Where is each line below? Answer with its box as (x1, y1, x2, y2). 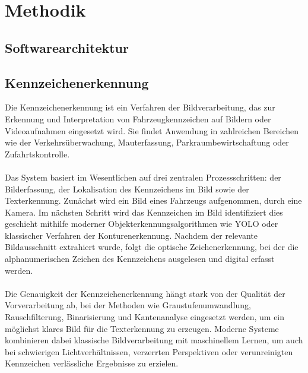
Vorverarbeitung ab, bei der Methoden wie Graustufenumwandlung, (5, 299, 252, 311)
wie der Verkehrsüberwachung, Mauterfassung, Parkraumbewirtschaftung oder (5, 136, 289, 148)
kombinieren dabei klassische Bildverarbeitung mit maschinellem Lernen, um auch (5, 334, 303, 346)
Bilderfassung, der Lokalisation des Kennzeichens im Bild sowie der (5, 182, 249, 195)
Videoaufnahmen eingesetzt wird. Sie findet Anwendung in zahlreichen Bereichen (5, 124, 299, 137)
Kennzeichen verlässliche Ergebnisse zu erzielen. (5, 357, 179, 369)
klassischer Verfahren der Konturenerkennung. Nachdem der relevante (5, 229, 258, 241)
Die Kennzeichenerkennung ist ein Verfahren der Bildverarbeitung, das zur (5, 101, 275, 113)
